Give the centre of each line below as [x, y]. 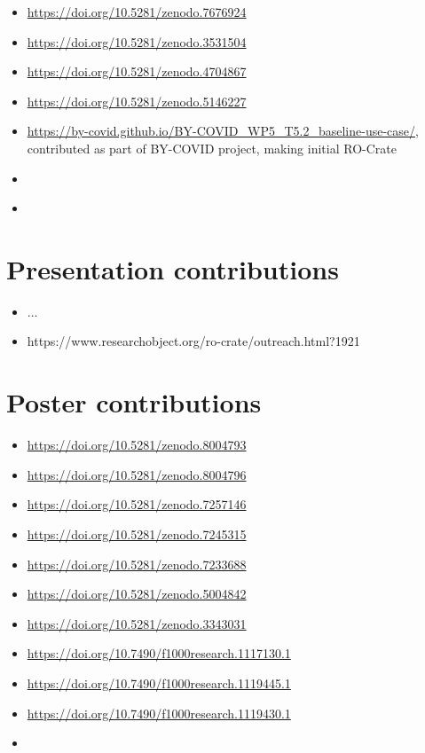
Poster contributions [134, 402]
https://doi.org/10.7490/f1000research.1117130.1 [159, 653]
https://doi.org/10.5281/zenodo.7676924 [137, 12]
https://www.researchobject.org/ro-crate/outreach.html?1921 [193, 341]
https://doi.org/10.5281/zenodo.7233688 [137, 564]
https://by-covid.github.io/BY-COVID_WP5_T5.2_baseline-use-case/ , [223, 131]
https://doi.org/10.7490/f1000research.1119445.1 [159, 682]
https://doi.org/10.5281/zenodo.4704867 [137, 71]
